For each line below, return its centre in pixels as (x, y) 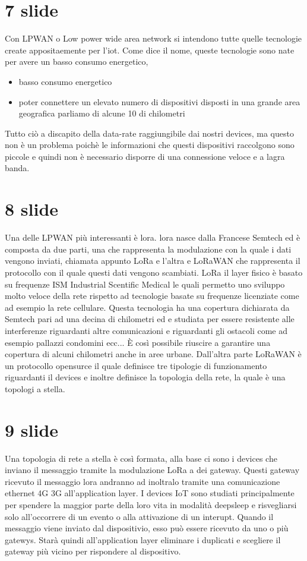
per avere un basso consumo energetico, (77, 62)
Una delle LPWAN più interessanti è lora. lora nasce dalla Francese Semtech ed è (153, 237)
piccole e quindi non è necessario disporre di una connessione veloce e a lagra (145, 156)
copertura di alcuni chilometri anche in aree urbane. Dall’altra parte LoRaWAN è (153, 354)
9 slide (32, 429)
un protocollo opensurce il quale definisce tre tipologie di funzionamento (136, 365)
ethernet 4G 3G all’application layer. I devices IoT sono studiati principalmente (150, 493)
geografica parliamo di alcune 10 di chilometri (102, 113)
